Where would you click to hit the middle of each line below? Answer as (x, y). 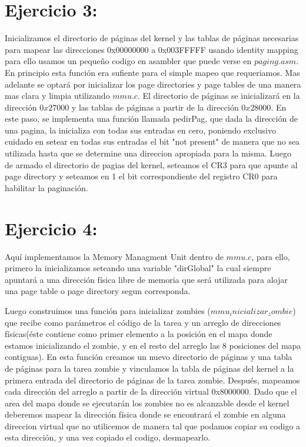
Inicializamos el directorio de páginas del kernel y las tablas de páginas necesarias (152, 38)
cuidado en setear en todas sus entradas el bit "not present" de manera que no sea (152, 141)
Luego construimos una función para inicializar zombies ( (108, 310)
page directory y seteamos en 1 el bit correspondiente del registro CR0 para (141, 176)
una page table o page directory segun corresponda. (98, 291)
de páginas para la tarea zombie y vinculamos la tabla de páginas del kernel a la (149, 368)
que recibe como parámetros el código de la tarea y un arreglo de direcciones (143, 322)
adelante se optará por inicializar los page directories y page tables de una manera (153, 84)
